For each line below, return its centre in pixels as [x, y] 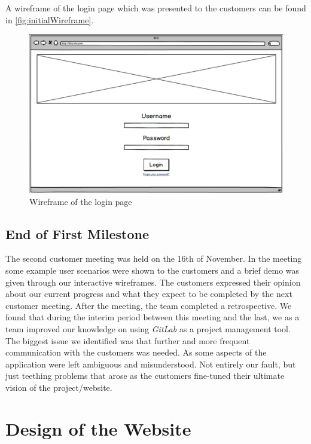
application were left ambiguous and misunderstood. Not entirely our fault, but [151, 364]
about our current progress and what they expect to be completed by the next [149, 294]
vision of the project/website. [59, 387]
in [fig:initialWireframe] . [50, 19]
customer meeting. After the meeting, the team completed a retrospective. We [149, 305]
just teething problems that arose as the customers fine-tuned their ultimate [145, 376]
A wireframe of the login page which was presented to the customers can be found [156, 8]
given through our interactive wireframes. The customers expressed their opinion [153, 282]
